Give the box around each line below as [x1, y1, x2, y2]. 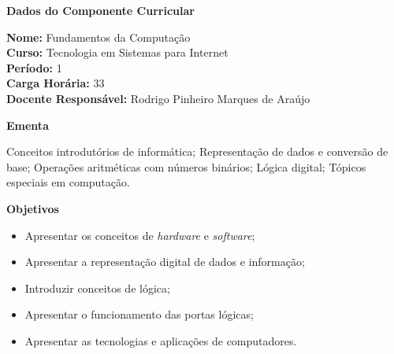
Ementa [6, 116, 49, 133]
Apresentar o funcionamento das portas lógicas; [24, 306, 254, 323]
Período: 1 [6, 59, 62, 76]
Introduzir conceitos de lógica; [24, 279, 170, 296]
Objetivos [6, 200, 59, 216]
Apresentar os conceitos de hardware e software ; [24, 227, 255, 243]
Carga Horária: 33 [6, 75, 105, 91]
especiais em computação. [6, 174, 130, 190]
